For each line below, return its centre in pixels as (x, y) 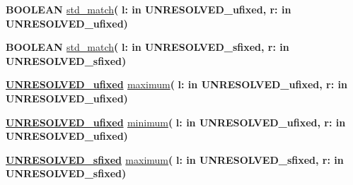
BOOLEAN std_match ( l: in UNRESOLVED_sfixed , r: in (147, 47)
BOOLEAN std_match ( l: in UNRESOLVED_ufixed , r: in (149, 9)
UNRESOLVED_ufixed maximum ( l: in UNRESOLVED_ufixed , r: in (176, 84)
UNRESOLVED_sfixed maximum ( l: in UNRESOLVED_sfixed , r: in (175, 159)
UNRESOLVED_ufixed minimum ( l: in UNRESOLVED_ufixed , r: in (176, 122)
